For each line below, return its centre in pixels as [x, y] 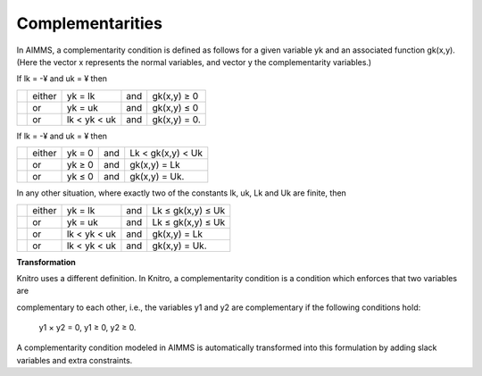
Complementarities [89, 23]
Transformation [46, 262]
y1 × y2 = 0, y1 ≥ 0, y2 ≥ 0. [87, 328]
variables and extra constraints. [75, 360]
